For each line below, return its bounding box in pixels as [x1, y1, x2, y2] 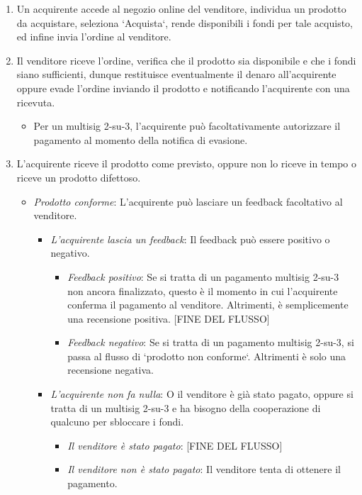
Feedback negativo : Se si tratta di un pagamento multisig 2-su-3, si [67, 335, 354, 350]
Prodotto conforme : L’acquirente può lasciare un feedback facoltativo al [33, 194, 343, 208]
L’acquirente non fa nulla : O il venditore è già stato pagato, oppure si [50, 386, 353, 401]
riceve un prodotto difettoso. [16, 169, 141, 184]
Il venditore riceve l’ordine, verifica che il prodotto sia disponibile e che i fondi [16, 52, 356, 67]
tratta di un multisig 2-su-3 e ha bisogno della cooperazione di [50, 400, 321, 415]
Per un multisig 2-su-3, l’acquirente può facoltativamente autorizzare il [33, 118, 341, 133]
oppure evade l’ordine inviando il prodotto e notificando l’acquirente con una [16, 80, 350, 95]
